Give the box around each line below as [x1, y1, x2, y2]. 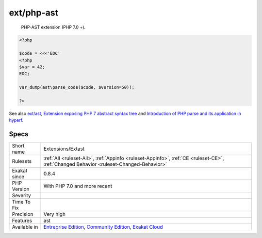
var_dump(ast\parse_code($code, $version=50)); [19, 85, 134, 90]
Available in [12, 223, 38, 230]
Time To [12, 199, 31, 206]
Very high [43, 211, 65, 218]
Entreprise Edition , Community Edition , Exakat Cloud [43, 223, 163, 230]
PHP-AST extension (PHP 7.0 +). [21, 24, 86, 30]
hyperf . [9, 117, 24, 123]
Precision [12, 211, 33, 218]
